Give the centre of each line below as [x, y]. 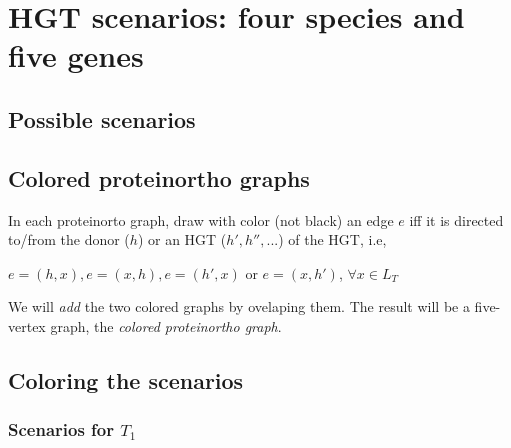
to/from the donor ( [69, 239]
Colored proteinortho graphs [159, 177]
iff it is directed [456, 219]
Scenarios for [61, 429]
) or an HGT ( [182, 239]
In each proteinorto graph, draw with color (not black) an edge [201, 219]
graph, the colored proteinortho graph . [166, 325]
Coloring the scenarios [126, 379]
